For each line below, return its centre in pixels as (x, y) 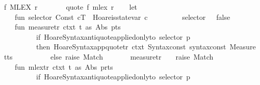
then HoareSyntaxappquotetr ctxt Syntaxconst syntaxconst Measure (146, 47)
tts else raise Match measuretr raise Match (109, 56)
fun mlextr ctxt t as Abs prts (64, 66)
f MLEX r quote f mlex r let (71, 7)
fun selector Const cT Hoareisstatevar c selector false (122, 17)
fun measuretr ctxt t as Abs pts (68, 27)
